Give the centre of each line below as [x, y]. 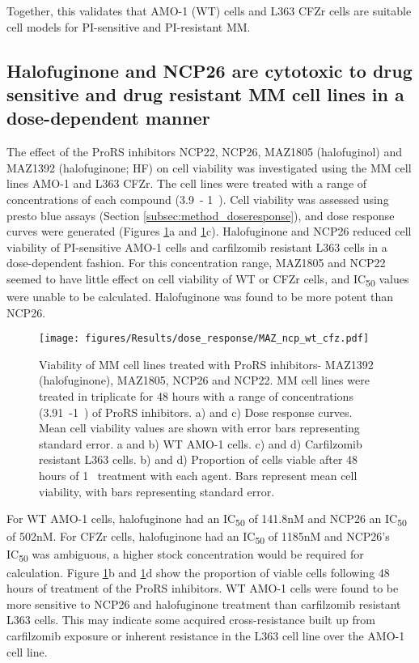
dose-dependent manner [108, 118]
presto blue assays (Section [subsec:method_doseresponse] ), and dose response [201, 215]
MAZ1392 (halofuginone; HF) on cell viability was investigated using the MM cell [209, 167]
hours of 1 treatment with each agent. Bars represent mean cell [198, 476]
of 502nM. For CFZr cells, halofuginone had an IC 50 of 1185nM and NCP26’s [198, 538]
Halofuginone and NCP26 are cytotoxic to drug [209, 70]
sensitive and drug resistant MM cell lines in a [205, 93]
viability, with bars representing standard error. [157, 491]
